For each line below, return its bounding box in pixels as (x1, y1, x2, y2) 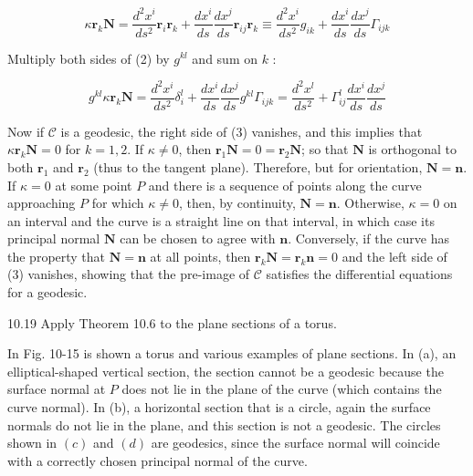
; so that (301, 140, 349, 159)
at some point (55, 175, 132, 194)
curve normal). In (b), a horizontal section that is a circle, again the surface (7, 398, 431, 417)
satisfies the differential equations (266, 264, 453, 284)
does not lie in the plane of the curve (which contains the (121, 379, 442, 398)
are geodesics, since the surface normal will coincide (151, 433, 440, 452)
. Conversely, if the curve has (288, 229, 449, 248)
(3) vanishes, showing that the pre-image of (7, 264, 250, 284)
